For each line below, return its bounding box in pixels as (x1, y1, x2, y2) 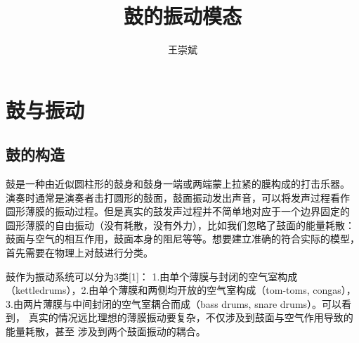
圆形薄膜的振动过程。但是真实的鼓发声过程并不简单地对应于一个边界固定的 (6, 204, 350, 219)
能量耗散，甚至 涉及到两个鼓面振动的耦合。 (6, 324, 206, 339)
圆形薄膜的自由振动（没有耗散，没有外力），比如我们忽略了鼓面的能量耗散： (6, 217, 355, 232)
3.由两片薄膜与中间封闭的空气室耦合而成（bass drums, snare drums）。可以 (6, 296, 342, 311)
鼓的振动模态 (123, 1, 242, 30)
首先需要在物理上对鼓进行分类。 (6, 245, 153, 260)
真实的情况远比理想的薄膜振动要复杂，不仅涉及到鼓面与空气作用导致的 (28, 310, 353, 325)
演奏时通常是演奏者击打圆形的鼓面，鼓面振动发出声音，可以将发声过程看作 (6, 190, 350, 205)
